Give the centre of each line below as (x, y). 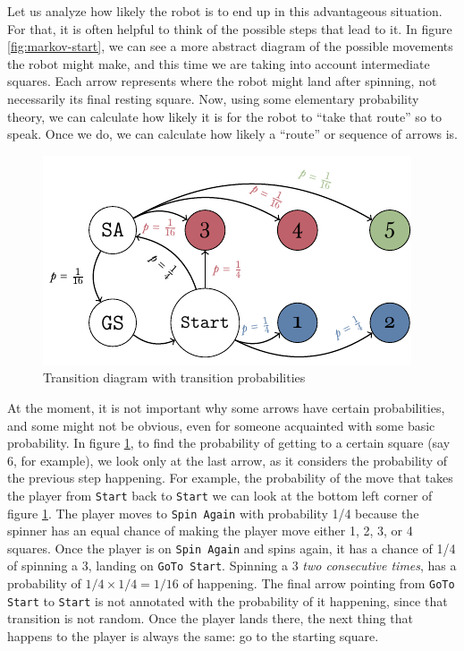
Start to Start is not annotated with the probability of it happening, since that (228, 600)
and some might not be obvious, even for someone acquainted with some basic (221, 425)
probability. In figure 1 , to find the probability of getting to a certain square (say (229, 443)
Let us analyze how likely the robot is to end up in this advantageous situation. (225, 11)
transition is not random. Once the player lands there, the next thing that (210, 618)
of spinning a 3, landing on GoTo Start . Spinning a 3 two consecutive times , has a (232, 565)
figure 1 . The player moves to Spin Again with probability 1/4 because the (213, 513)
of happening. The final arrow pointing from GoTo (319, 583)
